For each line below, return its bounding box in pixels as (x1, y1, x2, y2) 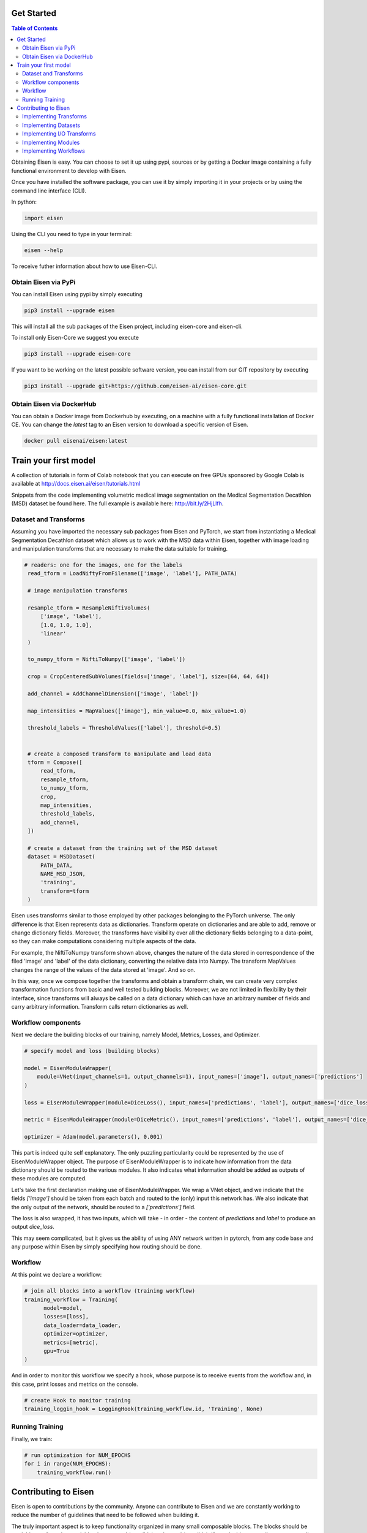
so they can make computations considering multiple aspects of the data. (11, 938, 197, 945)
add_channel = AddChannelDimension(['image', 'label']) (28, 690, 199, 697)
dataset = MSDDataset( (28, 853, 96, 860)
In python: (11, 198, 37, 205)
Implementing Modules (22, 139, 80, 146)
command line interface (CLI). (11, 187, 87, 194)
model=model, (43, 1304, 83, 1312)
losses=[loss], (43, 1313, 89, 1320)
